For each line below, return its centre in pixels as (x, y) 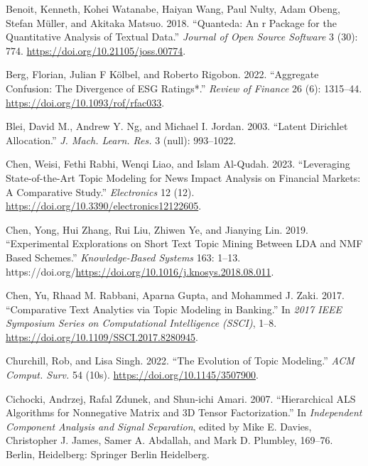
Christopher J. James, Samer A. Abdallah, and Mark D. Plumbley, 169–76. (169, 440)
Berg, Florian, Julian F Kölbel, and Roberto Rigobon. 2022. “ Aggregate (162, 74)
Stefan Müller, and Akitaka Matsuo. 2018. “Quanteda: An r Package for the (171, 22)
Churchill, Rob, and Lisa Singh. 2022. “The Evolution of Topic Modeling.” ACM (180, 361)
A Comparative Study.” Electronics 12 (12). (100, 191)
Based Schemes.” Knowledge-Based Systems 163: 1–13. (123, 257)
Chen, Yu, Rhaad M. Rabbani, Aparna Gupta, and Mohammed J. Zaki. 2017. (175, 295)
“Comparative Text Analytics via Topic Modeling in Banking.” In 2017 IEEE (174, 309)
